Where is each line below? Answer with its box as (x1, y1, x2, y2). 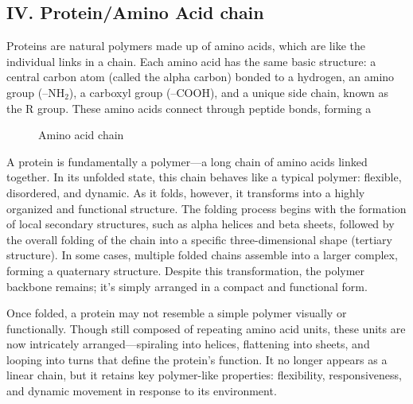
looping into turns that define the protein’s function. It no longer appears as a (6, 351, 388, 367)
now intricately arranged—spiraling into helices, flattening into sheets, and (6, 336, 370, 352)
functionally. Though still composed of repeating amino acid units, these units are (6, 320, 406, 336)
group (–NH (6, 84, 65, 100)
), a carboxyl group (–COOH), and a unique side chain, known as (68, 84, 389, 100)
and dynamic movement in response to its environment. (6, 383, 277, 399)
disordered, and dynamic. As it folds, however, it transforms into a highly (6, 184, 365, 200)
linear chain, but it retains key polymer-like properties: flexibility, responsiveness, (6, 367, 402, 383)
